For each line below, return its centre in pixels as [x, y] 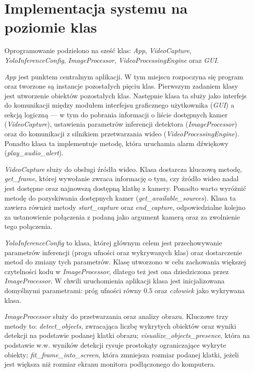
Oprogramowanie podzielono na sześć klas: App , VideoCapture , [98, 50]
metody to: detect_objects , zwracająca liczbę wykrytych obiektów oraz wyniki [120, 325]
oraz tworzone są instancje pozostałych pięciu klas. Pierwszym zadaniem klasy [121, 86]
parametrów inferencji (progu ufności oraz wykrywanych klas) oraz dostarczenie [123, 252]
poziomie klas [51, 27]
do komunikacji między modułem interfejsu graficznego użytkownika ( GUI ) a [119, 105]
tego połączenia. [29, 226]
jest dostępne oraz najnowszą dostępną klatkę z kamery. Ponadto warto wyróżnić [125, 188]
